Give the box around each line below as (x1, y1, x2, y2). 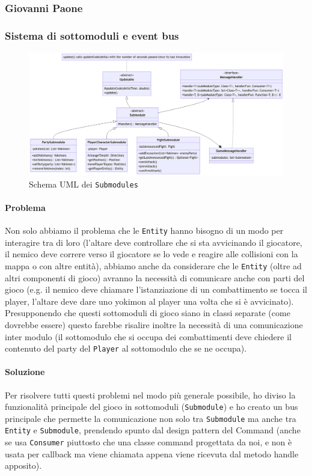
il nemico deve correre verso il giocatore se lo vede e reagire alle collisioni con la (5, 248, 298, 260)
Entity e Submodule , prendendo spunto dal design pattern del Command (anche (5, 424, 301, 436)
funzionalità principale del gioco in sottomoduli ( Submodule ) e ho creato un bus (5, 400, 298, 413)
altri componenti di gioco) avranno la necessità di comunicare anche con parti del (5, 271, 305, 284)
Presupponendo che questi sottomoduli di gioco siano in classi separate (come (5, 307, 290, 319)
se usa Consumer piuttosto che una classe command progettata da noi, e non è (5, 436, 292, 448)
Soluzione (5, 365, 45, 378)
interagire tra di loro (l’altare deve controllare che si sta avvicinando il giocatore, (5, 236, 302, 248)
